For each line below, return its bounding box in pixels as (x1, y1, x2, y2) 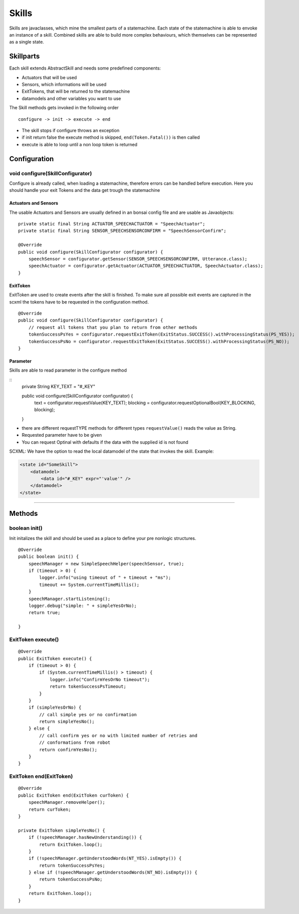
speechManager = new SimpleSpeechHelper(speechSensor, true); (28, 561, 184, 566)
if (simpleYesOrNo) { (28, 705, 82, 711)
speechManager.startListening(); (28, 596, 111, 601)
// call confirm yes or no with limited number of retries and (39, 733, 197, 738)
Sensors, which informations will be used (21, 82, 107, 88)
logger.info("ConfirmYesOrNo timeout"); (49, 677, 150, 682)
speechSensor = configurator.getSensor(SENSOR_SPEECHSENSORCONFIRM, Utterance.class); (28, 256, 247, 262)
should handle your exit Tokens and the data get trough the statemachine (9, 187, 160, 193)
